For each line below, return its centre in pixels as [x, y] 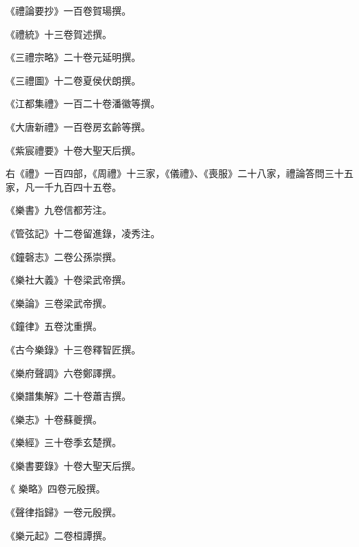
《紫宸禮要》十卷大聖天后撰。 [73, 150]
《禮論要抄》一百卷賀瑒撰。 [68, 10]
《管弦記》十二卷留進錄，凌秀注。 [83, 233]
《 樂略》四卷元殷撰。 [56, 489]
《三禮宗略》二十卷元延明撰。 [73, 57]
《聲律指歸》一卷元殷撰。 [64, 512]
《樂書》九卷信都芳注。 [59, 210]
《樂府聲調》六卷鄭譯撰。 [64, 372]
